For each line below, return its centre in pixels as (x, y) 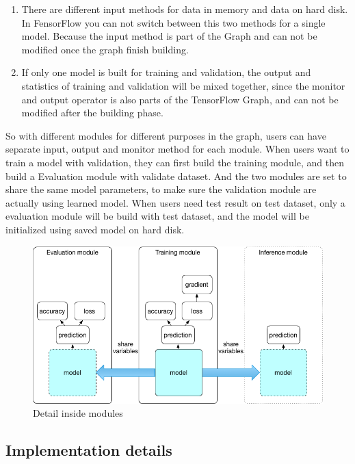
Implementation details (89, 450)
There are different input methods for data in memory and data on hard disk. (185, 9)
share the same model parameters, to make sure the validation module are (161, 189)
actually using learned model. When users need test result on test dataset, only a (175, 202)
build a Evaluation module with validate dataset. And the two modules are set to (176, 176)
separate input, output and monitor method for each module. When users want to (177, 149)
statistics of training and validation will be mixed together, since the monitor (183, 85)
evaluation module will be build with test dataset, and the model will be (157, 216)
